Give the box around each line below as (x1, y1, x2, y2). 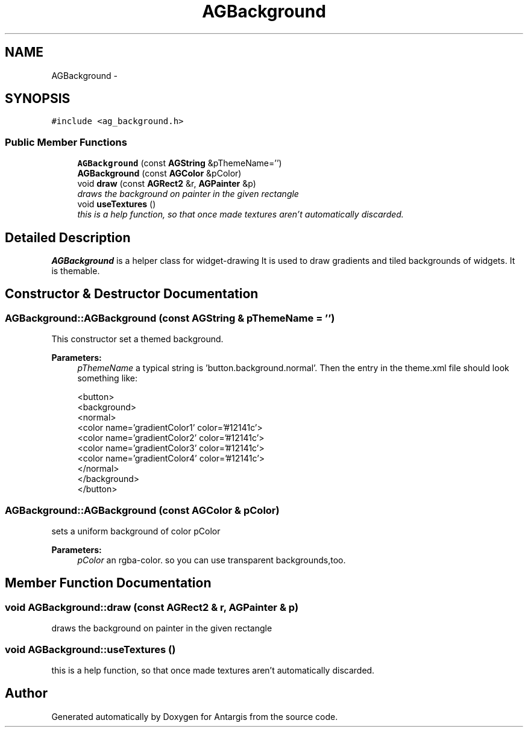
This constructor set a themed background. (51, 334, 224, 345)
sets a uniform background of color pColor (51, 526, 221, 536)
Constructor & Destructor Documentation (5, 286, 259, 302)
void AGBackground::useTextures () (5, 643, 176, 655)
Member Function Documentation (5, 575, 212, 591)
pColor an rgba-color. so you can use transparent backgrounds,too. (77, 555, 346, 565)
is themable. (51, 266, 100, 277)
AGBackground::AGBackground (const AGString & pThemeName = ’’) (5, 311, 335, 324)
